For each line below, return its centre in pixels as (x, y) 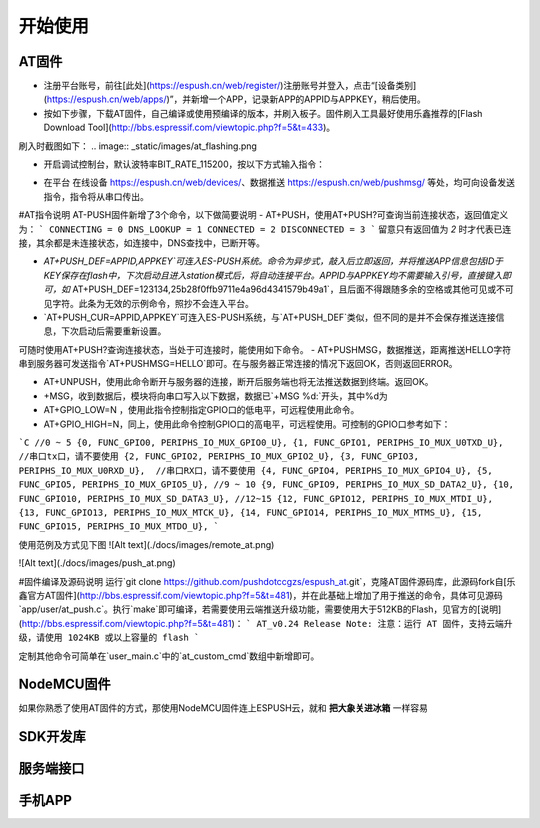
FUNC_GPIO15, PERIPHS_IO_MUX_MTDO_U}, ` (119, 526)
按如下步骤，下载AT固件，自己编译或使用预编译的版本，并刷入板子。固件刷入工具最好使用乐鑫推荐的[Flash (263, 113)
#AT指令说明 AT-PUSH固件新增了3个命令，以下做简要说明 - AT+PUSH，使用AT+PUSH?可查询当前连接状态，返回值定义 (263, 215)
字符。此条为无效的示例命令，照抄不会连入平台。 (152, 303)
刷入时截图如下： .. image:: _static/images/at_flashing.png (137, 146)
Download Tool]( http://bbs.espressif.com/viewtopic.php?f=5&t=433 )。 (189, 127)
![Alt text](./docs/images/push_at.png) (97, 563)
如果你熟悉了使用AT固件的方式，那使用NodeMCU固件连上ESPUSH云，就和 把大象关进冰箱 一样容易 (223, 708)
